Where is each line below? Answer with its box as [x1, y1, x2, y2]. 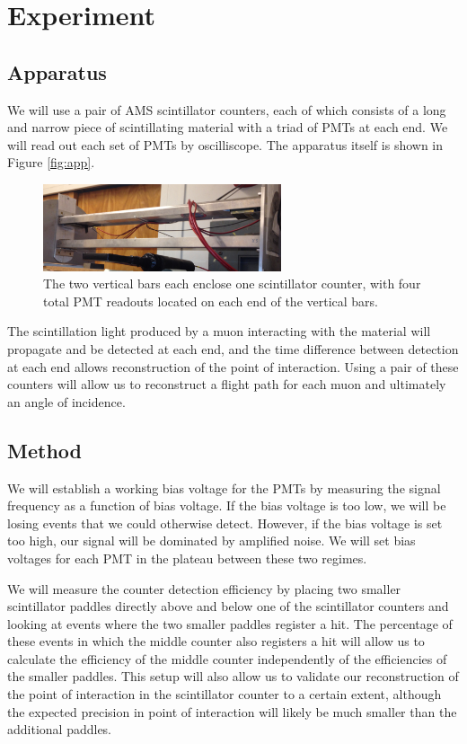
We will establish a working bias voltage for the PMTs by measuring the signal [7, 478, 441, 497]
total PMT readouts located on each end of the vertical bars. [43, 291, 379, 310]
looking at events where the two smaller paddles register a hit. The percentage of [7, 614, 453, 633]
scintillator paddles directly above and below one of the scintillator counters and [7, 597, 449, 616]
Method [7, 436, 82, 464]
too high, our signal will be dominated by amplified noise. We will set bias [7, 531, 416, 550]
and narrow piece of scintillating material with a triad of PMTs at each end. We [7, 118, 448, 137]
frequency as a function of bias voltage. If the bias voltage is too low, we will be [7, 496, 446, 515]
